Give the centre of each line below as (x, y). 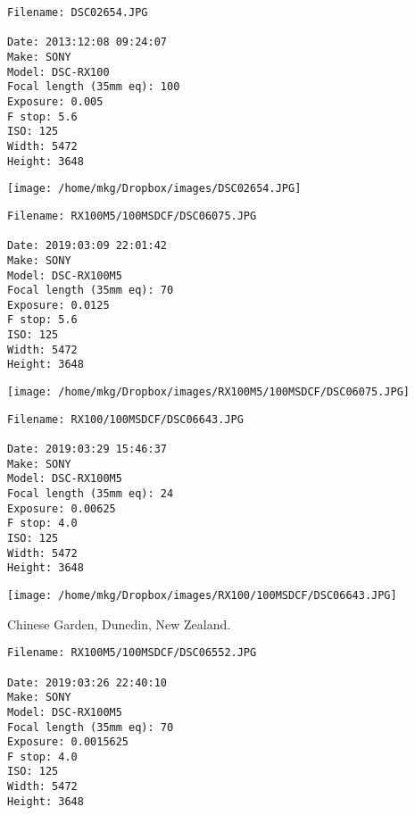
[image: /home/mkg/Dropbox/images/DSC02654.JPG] (154, 189)
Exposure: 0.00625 (62, 508)
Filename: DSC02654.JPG (78, 12)
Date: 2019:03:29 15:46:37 (87, 449)
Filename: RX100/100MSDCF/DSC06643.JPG (125, 419)
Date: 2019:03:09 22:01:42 (87, 246)
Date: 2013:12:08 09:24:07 (87, 42)
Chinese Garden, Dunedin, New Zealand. (119, 624)
